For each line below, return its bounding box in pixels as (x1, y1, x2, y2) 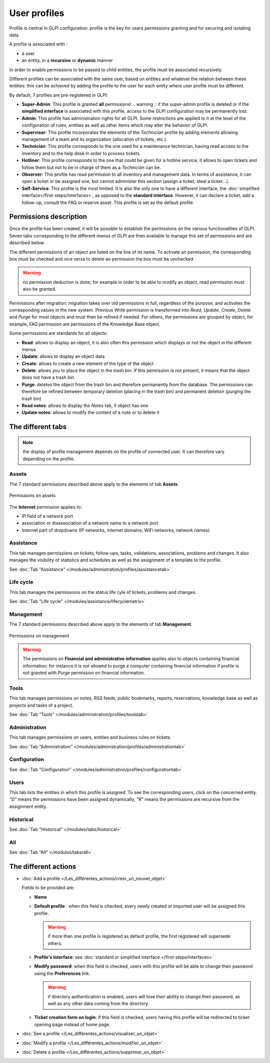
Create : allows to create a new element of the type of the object (21, 360, 154, 366)
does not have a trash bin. (21, 374, 75, 380)
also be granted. (22, 286, 56, 292)
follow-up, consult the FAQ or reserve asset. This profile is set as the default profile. (21, 199, 194, 205)
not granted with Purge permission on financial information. (22, 670, 145, 676)
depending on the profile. (22, 456, 75, 462)
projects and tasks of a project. (9, 702, 73, 708)
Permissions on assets (9, 493, 56, 499)
